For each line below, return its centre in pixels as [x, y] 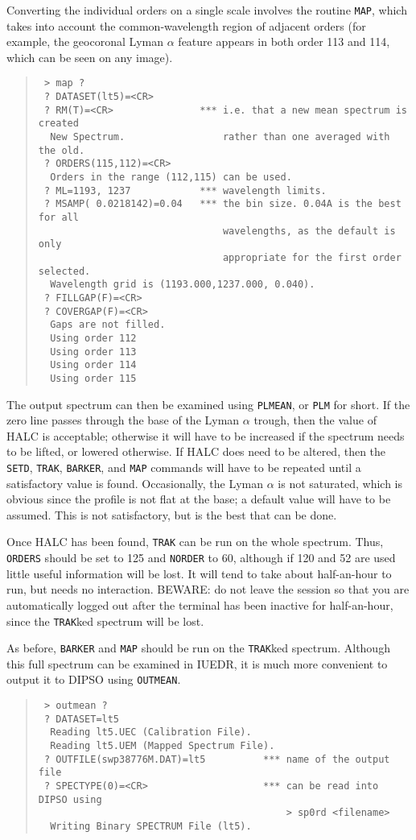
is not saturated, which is [340, 483]
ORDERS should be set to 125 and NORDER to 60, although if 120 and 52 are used [201, 558]
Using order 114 [93, 365]
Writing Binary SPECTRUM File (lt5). [151, 826]
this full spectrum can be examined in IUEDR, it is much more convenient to [197, 663]
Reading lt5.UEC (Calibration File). [151, 732]
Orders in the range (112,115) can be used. [171, 178]
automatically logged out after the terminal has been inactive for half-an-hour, [200, 604]
